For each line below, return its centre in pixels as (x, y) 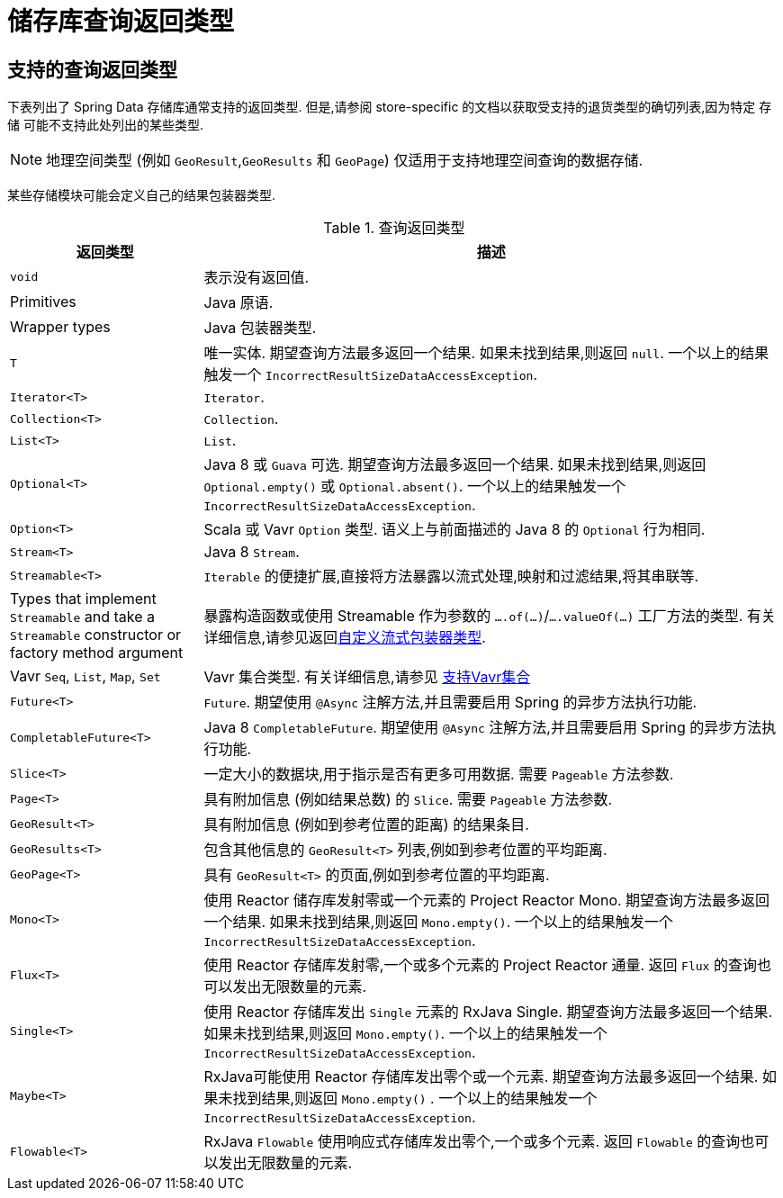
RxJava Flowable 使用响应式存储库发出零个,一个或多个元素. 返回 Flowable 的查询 (472, 1142)
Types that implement (83, 599)
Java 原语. (238, 303)
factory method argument (97, 653)
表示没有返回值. (256, 278)
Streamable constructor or (96, 635)
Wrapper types (60, 327)
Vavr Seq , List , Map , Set (85, 676)
